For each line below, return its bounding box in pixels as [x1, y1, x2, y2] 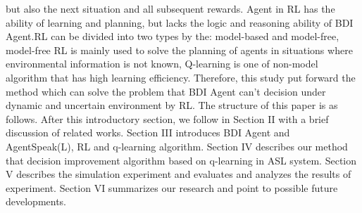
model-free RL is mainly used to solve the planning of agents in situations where [6, 42, 353, 57]
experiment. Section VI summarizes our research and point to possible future [6, 180, 338, 195]
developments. [6, 194, 67, 209]
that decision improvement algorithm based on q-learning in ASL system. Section [6, 153, 357, 167]
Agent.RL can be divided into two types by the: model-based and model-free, [6, 29, 339, 44]
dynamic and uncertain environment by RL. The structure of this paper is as [6, 98, 338, 112]
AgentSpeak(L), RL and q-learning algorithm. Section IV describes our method [6, 138, 348, 153]
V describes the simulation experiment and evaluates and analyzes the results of [6, 167, 351, 181]
